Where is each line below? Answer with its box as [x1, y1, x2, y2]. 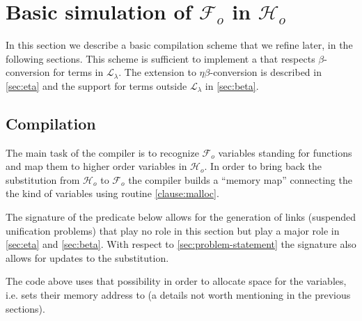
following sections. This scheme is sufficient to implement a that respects [6, 51, 315, 65]
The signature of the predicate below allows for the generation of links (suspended [6, 210, 356, 224]
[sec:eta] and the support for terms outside [6, 78, 187, 93]
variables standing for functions [218, 145, 352, 159]
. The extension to [118, 65, 196, 79]
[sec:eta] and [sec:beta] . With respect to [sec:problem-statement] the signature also [6, 237, 356, 251]
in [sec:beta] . [205, 78, 259, 93]
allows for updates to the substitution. [6, 250, 169, 265]
